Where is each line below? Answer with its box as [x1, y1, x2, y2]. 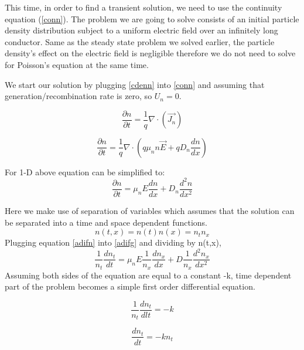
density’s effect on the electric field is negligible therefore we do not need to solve [5, 47, 296, 59]
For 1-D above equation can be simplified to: [5, 165, 165, 178]
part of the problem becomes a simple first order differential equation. [5, 280, 255, 293]
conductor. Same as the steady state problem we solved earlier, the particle [5, 35, 275, 47]
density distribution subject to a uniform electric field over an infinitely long [5, 24, 278, 36]
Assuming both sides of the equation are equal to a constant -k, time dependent [5, 269, 292, 281]
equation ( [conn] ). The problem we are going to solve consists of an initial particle [5, 12, 299, 25]
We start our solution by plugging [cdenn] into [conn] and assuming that [5, 78, 265, 90]
